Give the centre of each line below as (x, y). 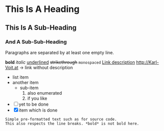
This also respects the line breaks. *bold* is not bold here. (72, 124)
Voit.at (12, 67)
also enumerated (45, 93)
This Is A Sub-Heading (41, 28)
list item (20, 77)
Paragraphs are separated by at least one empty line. (60, 52)
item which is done (38, 110)
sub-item (29, 88)
